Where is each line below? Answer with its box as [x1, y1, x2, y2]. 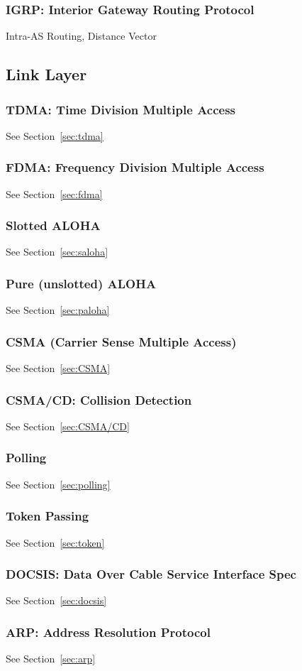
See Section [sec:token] [6, 535, 105, 550]
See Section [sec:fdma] [6, 186, 103, 201]
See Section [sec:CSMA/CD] [6, 418, 130, 433]
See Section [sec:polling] [6, 476, 111, 491]
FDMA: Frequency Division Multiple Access [6, 158, 264, 176]
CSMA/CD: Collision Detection [6, 391, 192, 408]
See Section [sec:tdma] [6, 128, 104, 143]
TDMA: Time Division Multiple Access [6, 100, 236, 118]
